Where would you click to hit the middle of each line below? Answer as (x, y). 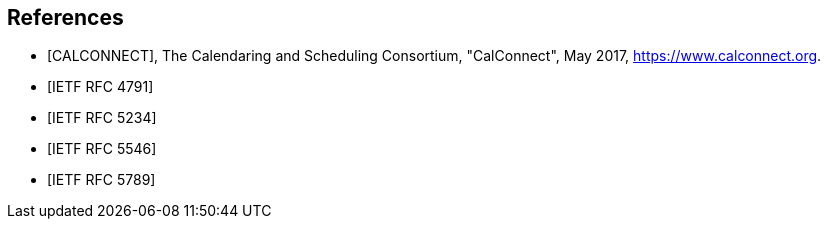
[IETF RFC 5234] (102, 118)
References (65, 17)
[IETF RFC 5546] (102, 149)
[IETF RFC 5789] (101, 180)
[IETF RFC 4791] (100, 87)
